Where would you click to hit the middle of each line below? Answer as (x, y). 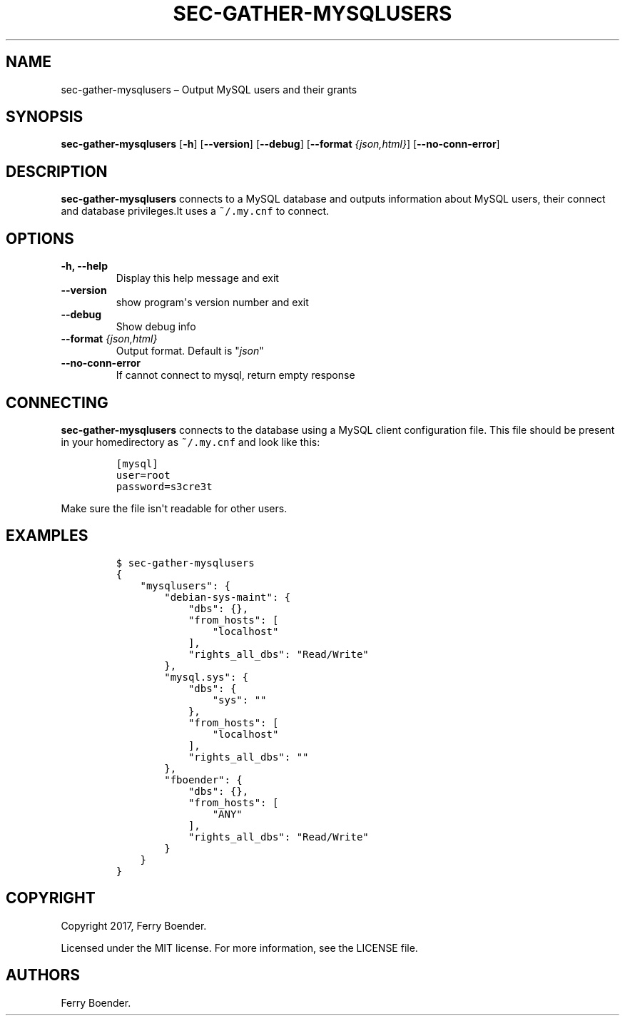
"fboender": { (203, 779)
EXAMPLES (47, 536)
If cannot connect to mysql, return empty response (235, 375)
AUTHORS (43, 975)
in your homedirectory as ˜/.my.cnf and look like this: (190, 442)
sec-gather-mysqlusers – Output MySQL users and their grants (209, 89)
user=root (143, 475)
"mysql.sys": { (207, 677)
